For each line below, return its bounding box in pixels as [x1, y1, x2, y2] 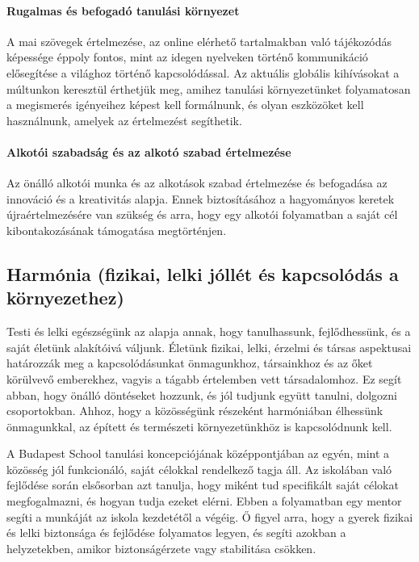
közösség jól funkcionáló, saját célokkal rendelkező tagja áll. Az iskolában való [6, 460, 392, 477]
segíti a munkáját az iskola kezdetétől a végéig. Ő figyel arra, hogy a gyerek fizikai [6, 508, 413, 525]
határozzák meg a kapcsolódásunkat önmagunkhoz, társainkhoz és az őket [6, 354, 373, 371]
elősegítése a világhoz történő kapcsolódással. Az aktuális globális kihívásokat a [6, 64, 400, 81]
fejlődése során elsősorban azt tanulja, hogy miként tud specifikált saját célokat [6, 476, 399, 493]
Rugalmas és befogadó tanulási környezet [6, 2, 240, 19]
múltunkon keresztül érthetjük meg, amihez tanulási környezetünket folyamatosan [6, 80, 411, 97]
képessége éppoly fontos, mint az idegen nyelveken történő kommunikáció [6, 48, 368, 65]
